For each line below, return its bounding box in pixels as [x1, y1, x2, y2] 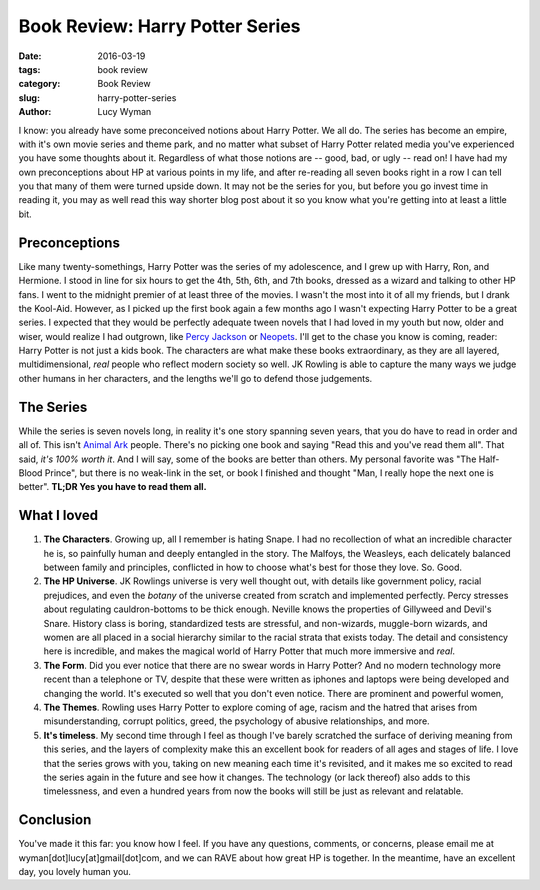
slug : [18, 91, 40, 104]
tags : [18, 63, 41, 75]
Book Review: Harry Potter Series [18, 15, 301, 37]
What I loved [18, 507, 99, 524]
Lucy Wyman [97, 106, 152, 118]
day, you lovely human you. [18, 865, 132, 877]
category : [18, 78, 61, 90]
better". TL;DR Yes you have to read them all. [18, 481, 207, 493]
